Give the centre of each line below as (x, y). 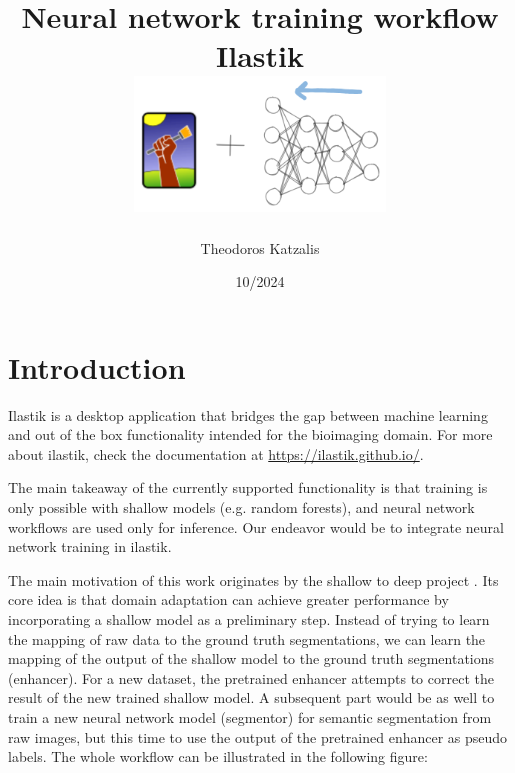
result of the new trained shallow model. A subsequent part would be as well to (251, 697)
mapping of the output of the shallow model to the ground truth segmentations (251, 658)
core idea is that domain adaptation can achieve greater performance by (228, 599)
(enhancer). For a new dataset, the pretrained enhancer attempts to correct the (251, 677)
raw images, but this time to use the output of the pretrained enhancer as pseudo (258, 736)
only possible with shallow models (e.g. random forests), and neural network (241, 507)
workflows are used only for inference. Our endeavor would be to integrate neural (256, 526)
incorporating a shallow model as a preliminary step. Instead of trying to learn (249, 619)
